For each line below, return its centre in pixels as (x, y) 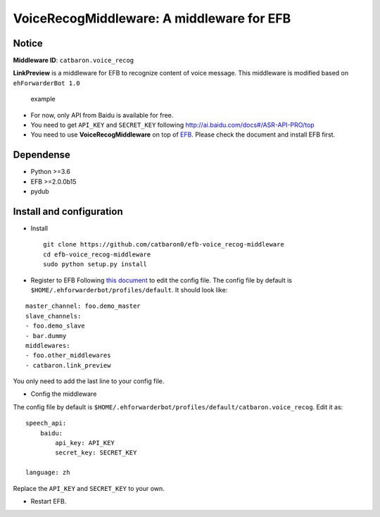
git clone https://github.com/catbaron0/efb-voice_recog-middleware (164, 244)
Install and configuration (68, 211)
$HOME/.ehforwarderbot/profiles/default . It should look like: (129, 289)
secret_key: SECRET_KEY (96, 453)
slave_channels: (53, 316)
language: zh (48, 473)
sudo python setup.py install (95, 264)
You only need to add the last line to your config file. (89, 381)
